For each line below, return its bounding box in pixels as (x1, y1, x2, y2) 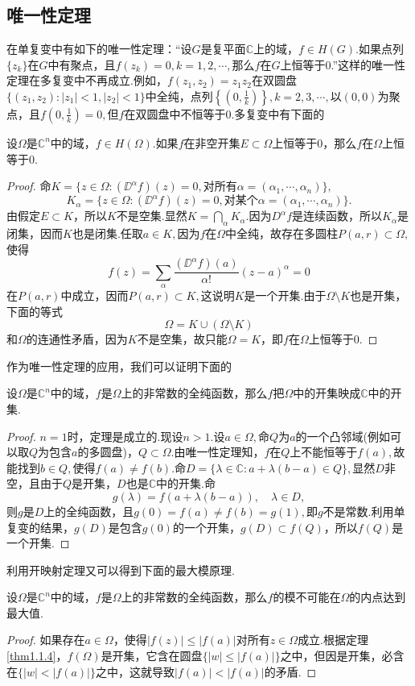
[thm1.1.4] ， (6, 647, 68, 664)
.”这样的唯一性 (331, 56, 406, 73)
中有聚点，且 (47, 56, 116, 73)
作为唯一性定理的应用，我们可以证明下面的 (6, 357, 232, 374)
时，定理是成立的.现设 (67, 427, 183, 444)
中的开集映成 (293, 385, 361, 401)
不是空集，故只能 (137, 331, 228, 347)
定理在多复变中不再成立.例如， (6, 72, 167, 89)
